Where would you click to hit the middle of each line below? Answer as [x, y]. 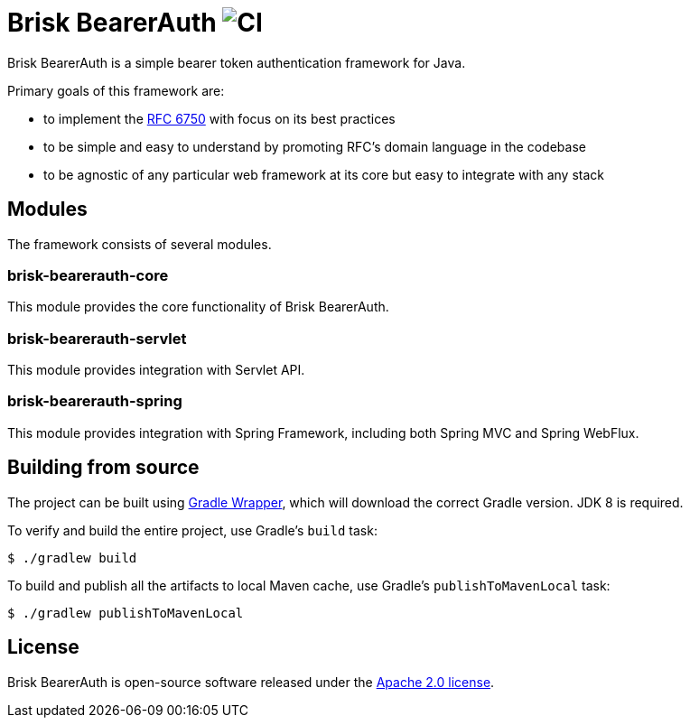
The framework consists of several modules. [140, 244]
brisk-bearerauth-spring [95, 401]
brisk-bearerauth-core [88, 275]
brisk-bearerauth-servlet [97, 338]
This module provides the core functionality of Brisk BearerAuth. [198, 307]
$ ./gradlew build [72, 558]
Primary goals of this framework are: [116, 90]
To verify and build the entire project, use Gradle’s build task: [192, 530]
